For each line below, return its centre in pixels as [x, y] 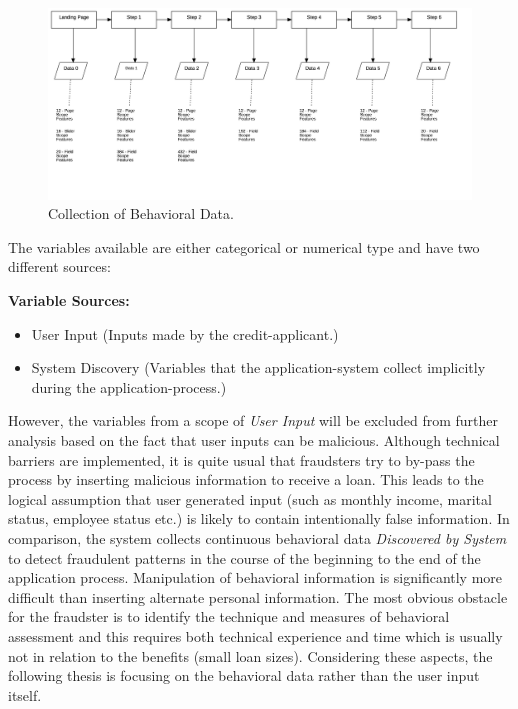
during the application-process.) [129, 386]
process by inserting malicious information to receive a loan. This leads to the [246, 479]
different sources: [59, 266]
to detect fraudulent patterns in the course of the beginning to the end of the [244, 557]
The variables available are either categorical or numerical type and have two [244, 246]
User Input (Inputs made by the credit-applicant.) [185, 333]
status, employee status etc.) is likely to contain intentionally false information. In [259, 518]
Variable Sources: [69, 300]
